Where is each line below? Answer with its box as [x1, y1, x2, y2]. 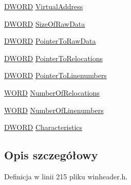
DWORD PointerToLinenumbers [4, 70, 107, 81]
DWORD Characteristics [4, 122, 83, 133]
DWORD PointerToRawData [4, 35, 96, 46]
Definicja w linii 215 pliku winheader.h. [4, 171, 128, 181]
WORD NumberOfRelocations [4, 87, 100, 98]
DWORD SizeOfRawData [4, 18, 85, 29]
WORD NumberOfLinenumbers [4, 104, 104, 115]
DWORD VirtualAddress [4, 1, 83, 11]
